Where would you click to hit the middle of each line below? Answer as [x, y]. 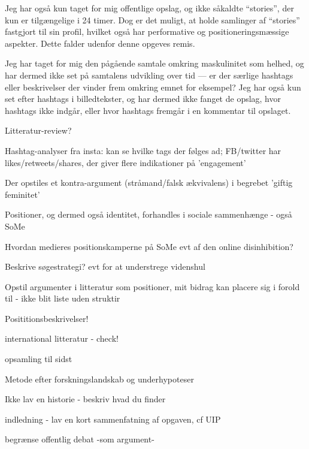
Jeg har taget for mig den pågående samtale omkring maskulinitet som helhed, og [154, 63]
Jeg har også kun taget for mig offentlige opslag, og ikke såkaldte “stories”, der [149, 8]
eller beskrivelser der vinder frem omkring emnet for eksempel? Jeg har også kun [153, 87]
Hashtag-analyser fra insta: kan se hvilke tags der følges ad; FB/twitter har [143, 150]
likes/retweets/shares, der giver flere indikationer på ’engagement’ [125, 162]
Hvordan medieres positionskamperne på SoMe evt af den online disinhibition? [149, 246]
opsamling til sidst [39, 359]
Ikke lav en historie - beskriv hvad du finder [85, 399]
